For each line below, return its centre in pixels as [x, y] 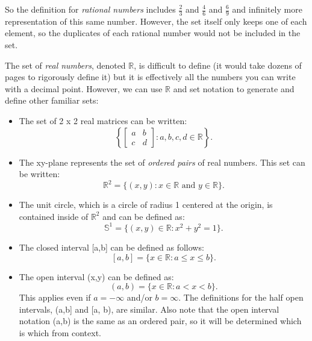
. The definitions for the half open [241, 297]
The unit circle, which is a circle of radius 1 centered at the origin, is [146, 205]
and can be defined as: [144, 216]
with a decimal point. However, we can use [84, 88]
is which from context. [60, 332]
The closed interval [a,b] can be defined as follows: [111, 247]
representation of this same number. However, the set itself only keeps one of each [156, 21]
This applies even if [55, 297]
